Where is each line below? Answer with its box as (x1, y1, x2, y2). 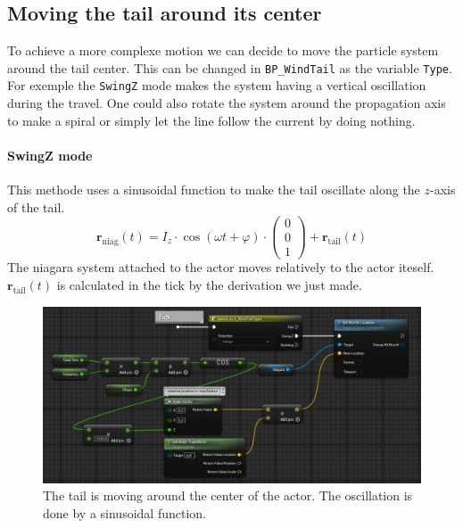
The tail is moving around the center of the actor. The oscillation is (43, 486, 413, 505)
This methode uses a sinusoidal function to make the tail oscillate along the (7, 180, 420, 199)
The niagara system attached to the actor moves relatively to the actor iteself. (7, 258, 434, 276)
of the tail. (7, 197, 65, 216)
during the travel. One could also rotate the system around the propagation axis (7, 94, 446, 112)
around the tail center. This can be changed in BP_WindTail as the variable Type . (7, 58, 452, 77)
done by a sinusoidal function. (43, 504, 206, 522)
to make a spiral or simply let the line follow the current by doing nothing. (7, 111, 416, 129)
